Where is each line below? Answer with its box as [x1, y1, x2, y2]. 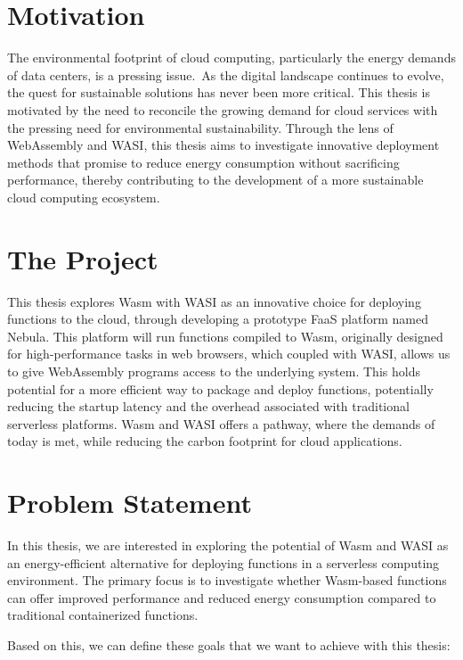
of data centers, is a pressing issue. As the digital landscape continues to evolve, [7, 65, 444, 84]
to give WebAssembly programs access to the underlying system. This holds [7, 361, 420, 380]
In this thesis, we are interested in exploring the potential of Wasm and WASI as [7, 536, 449, 555]
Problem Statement [7, 484, 252, 521]
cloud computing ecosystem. [7, 187, 160, 206]
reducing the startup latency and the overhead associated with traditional [7, 397, 410, 416]
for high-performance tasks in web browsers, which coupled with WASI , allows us [7, 344, 451, 363]
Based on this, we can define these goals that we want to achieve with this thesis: [7, 636, 451, 655]
